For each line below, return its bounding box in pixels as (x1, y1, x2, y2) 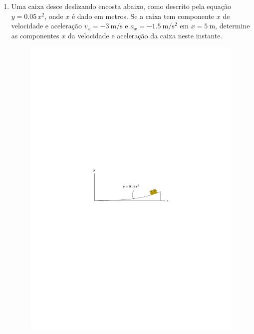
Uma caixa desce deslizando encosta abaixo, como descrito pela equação (11, 1, 231, 11)
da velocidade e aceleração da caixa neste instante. (67, 30, 223, 40)
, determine (215, 20, 250, 31)
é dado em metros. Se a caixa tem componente (71, 10, 215, 21)
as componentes (11, 30, 59, 40)
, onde (44, 10, 63, 21)
